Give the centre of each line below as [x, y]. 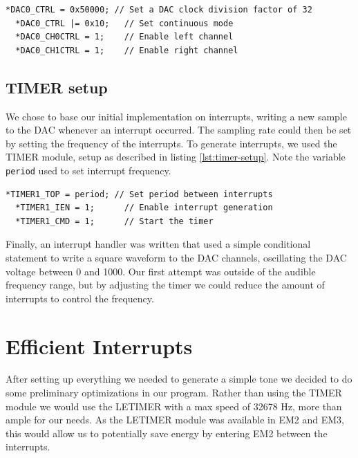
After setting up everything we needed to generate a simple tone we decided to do [179, 379]
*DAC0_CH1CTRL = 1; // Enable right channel [127, 50]
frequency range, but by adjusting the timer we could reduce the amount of [165, 285]
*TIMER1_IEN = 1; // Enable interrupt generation [144, 208]
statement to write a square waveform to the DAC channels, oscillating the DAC [176, 257]
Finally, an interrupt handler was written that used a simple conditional [158, 244]
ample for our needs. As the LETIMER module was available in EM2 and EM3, [175, 420]
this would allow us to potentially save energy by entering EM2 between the [167, 433]
